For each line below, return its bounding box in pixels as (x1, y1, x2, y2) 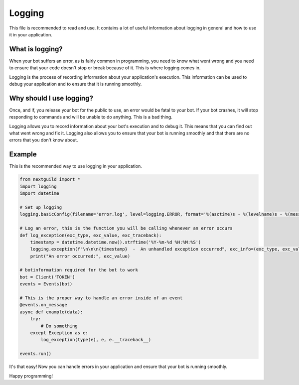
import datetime (19, 191, 60, 196)
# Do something (40, 323, 78, 329)
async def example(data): (19, 309, 83, 315)
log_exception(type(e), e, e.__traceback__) (40, 337, 151, 343)
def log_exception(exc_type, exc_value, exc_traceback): (19, 232, 162, 238)
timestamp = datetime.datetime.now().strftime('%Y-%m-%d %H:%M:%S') (30, 239, 201, 245)
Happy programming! (9, 373, 53, 379)
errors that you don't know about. (9, 137, 78, 143)
